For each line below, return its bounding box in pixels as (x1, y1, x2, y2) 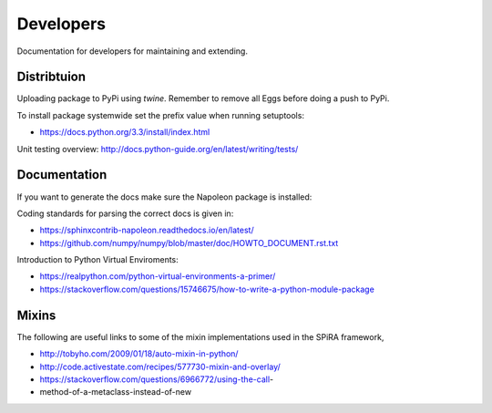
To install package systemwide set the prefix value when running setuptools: (16, 109, 305, 120)
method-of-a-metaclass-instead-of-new (39, 387, 191, 398)
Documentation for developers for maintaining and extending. (16, 46, 248, 57)
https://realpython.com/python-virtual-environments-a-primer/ (39, 271, 276, 282)
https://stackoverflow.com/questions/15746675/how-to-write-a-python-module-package (39, 284, 375, 294)
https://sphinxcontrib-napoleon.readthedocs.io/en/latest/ (39, 224, 254, 236)
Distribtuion (16, 69, 87, 85)
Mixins (16, 307, 56, 323)
